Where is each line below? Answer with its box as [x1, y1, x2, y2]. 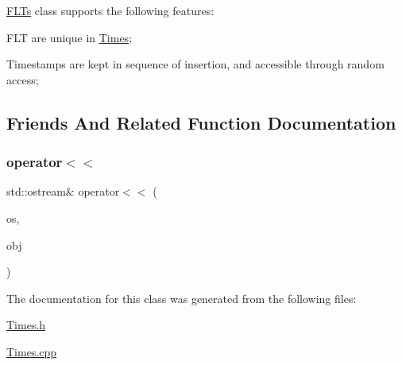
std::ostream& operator [6, 183, 120, 200]
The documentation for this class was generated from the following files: [6, 289, 357, 306]
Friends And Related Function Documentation [6, 110, 396, 134]
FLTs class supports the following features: [6, 2, 215, 18]
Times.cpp [6, 343, 57, 359]
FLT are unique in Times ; [6, 29, 133, 45]
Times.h [6, 316, 46, 333]
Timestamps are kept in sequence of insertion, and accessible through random [6, 56, 385, 72]
